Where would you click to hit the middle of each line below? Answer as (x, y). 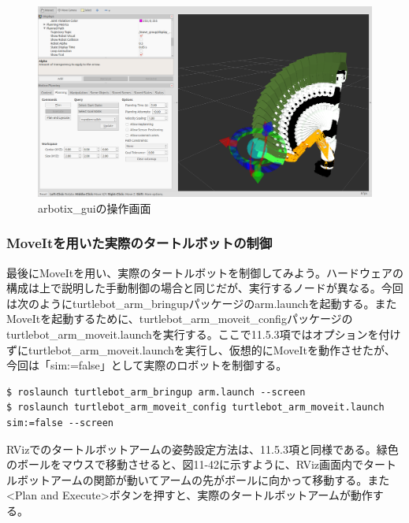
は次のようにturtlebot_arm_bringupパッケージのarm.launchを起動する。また (202, 303)
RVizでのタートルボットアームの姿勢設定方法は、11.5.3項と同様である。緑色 (203, 449)
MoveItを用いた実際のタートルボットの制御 (139, 243)
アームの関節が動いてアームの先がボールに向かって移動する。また (220, 479)
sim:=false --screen (60, 423)
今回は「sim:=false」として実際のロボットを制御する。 (147, 365)
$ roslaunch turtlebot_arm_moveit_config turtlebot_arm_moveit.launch (195, 408)
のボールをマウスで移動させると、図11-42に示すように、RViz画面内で (185, 464)
